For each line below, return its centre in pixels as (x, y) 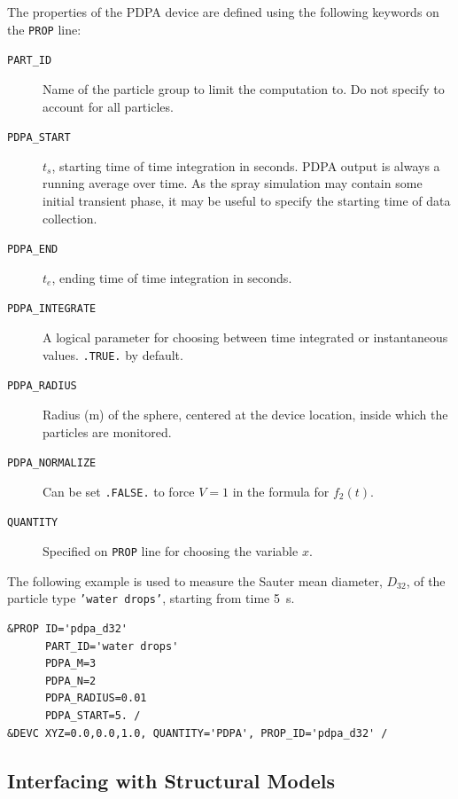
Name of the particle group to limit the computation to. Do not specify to (244, 88)
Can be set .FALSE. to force (119, 491)
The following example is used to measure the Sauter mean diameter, (195, 580)
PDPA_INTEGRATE (52, 309)
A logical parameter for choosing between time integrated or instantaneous (245, 337)
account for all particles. (108, 106)
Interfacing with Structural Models (171, 780)
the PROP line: (44, 29)
